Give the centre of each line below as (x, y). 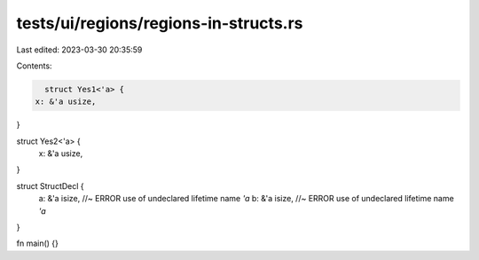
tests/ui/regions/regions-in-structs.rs (160, 23)
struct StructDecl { (50, 185)
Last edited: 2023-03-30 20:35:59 (79, 50)
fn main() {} (38, 243)
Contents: (34, 66)
